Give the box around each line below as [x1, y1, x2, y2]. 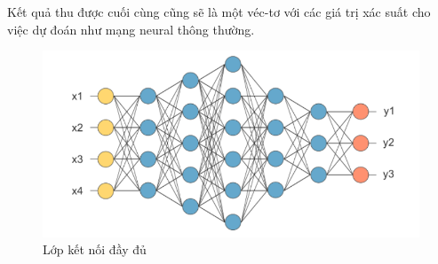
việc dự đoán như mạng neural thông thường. [7, 19, 255, 38]
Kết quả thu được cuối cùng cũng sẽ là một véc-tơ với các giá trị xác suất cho [7, 3, 431, 20]
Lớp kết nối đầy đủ [43, 240, 147, 259]
